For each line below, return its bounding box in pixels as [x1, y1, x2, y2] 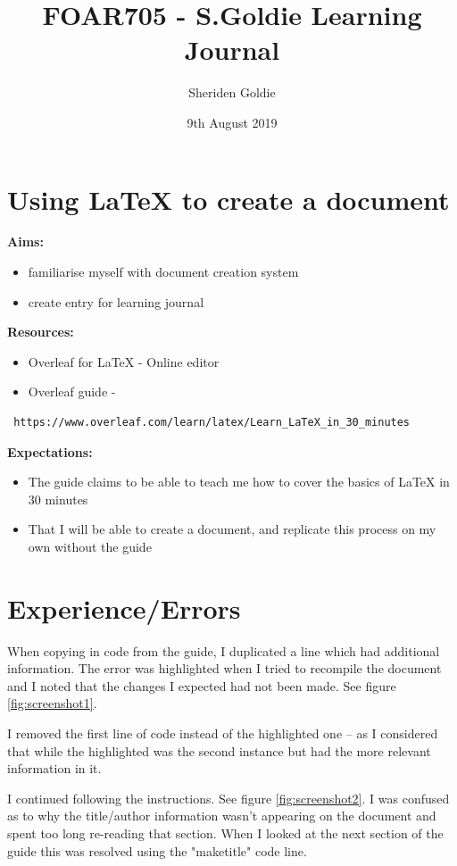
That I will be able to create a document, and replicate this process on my [28, 520, 436, 538]
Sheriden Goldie [188, 83, 276, 102]
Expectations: [7, 442, 93, 461]
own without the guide [28, 537, 152, 555]
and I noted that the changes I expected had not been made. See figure [7, 676, 396, 695]
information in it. [7, 759, 102, 778]
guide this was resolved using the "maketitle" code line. [7, 841, 307, 860]
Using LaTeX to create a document [7, 180, 450, 217]
